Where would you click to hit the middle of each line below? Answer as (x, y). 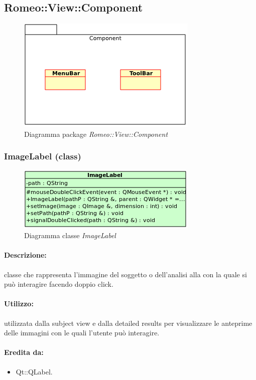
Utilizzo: (19, 304)
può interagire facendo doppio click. (59, 284)
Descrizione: (25, 255)
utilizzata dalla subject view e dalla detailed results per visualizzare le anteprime (128, 323)
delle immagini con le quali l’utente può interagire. (82, 333)
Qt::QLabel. (34, 371)
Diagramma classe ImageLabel (70, 235)
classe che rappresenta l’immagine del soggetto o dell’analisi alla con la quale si (125, 274)
